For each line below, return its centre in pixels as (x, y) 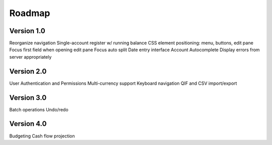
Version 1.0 (27, 31)
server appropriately (30, 57)
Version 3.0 (28, 98)
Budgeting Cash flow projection (42, 136)
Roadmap (30, 13)
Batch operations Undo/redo (39, 109)
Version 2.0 (28, 71)
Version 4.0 (28, 124)
